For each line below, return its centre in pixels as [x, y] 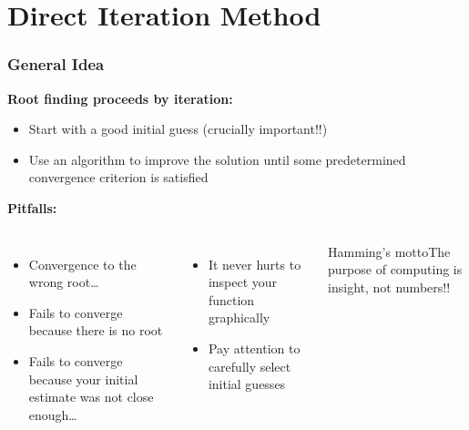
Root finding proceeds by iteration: [120, 98]
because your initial [83, 379]
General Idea [56, 64]
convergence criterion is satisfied [118, 177]
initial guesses [247, 384]
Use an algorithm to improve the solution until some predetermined [217, 159]
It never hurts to [255, 264]
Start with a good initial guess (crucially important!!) [178, 129]
